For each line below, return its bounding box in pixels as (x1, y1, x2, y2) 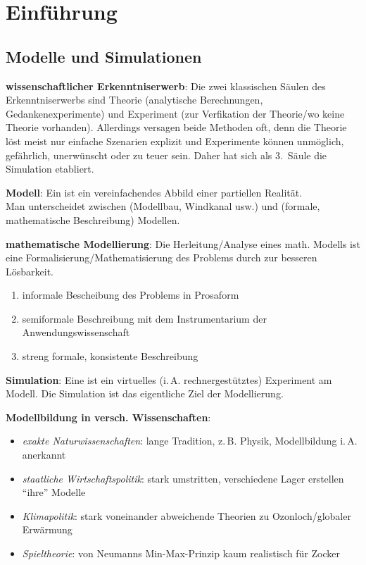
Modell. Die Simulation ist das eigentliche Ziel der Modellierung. (6, 386, 284, 401)
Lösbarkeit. (6, 263, 53, 278)
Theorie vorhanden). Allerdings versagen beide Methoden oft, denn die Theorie (6, 120, 347, 135)
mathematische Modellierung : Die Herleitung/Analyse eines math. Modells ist (6, 236, 360, 251)
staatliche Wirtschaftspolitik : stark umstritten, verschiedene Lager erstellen (22, 471, 344, 485)
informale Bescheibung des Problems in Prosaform (22, 287, 239, 302)
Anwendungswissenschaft (22, 325, 130, 340)
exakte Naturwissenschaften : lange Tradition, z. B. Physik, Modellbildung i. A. (22, 433, 358, 448)
